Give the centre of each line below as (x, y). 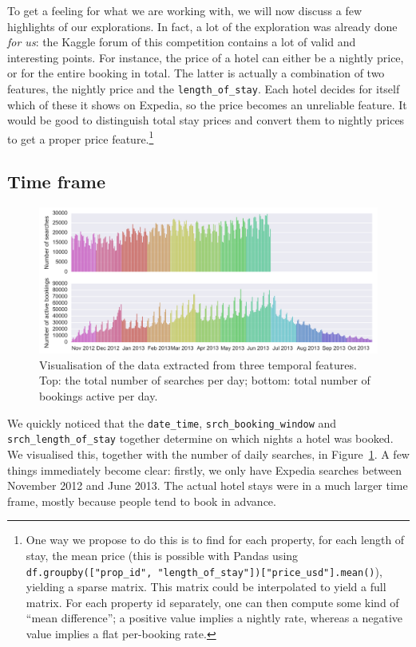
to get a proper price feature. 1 (81, 137)
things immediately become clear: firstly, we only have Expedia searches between (205, 469)
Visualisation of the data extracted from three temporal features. (198, 364)
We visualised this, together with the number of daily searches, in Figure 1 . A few (208, 454)
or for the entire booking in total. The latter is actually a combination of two (196, 73)
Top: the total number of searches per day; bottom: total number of (205, 380)
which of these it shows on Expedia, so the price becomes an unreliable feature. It (207, 104)
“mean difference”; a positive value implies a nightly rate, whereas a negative (214, 618)
